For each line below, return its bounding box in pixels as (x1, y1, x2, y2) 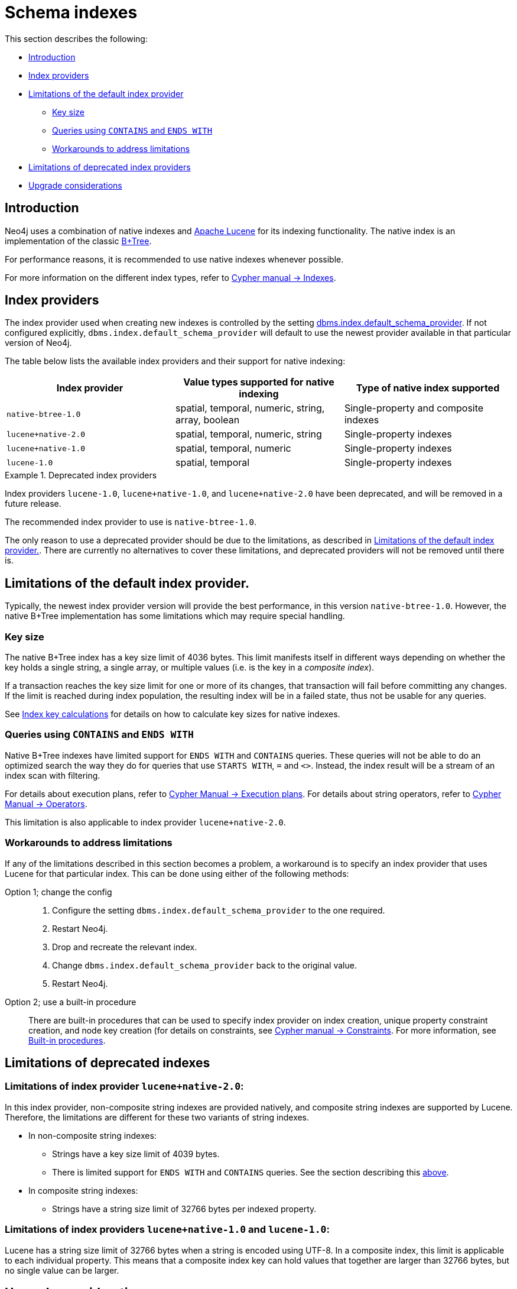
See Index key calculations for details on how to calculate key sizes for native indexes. (5, 709, 340, 720)
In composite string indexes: (28, 1185, 138, 1196)
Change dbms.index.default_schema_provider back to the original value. (52, 960, 357, 970)
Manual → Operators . (5, 798, 87, 809)
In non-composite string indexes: (28, 1130, 157, 1141)
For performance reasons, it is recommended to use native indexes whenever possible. (5, 254, 344, 264)
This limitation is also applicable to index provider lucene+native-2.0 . (5, 817, 286, 827)
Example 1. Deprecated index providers (5, 470, 157, 481)
